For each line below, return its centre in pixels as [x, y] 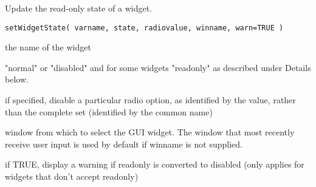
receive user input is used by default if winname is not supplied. [124, 144]
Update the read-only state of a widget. [79, 8]
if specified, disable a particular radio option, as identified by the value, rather [150, 100]
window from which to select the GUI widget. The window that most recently [150, 132]
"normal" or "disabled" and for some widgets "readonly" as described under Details [158, 67]
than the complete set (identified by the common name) [109, 111]
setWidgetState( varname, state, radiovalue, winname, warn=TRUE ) [144, 28]
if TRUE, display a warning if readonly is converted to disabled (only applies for [155, 164]
